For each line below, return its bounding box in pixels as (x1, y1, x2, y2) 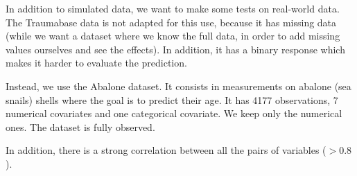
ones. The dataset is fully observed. (6, 119, 155, 134)
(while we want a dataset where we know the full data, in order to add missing (6, 28, 340, 43)
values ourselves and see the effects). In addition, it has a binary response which (6, 42, 345, 56)
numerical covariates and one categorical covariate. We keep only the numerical (6, 106, 342, 121)
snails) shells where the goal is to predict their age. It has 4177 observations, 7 (6, 92, 338, 107)
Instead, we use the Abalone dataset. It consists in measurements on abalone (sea (6, 78, 351, 93)
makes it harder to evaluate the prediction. (6, 55, 187, 70)
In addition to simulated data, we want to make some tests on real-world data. (6, 1, 340, 15)
